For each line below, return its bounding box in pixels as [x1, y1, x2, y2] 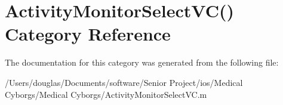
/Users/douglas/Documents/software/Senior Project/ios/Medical [5, 76, 243, 88]
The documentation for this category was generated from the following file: [5, 56, 279, 69]
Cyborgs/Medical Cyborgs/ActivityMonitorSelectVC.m [5, 88, 207, 100]
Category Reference [5, 21, 171, 46]
